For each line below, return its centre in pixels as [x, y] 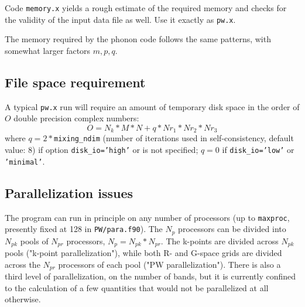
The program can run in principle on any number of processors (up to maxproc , [147, 217]
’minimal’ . [25, 161]
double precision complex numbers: [76, 118]
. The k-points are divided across [220, 241]
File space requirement [75, 82]
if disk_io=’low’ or [258, 150]
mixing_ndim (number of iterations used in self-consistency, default [174, 138]
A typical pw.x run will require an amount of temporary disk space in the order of [152, 106]
